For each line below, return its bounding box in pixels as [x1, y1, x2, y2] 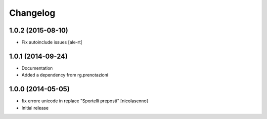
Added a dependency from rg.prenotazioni [21, 72, 109, 78]
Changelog [9, 7, 55, 18]
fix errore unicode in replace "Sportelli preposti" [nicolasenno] [21, 98, 148, 104]
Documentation [21, 65, 53, 71]
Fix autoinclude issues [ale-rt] [21, 40, 83, 45]
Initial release [21, 105, 49, 111]
